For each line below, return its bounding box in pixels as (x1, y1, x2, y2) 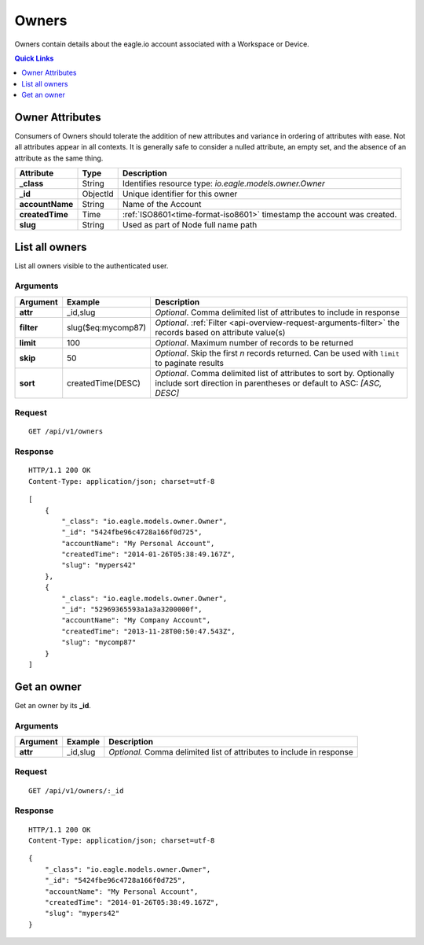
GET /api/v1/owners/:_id (28, 786, 124, 795)
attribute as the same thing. (14, 153, 104, 163)
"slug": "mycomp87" (61, 638, 137, 647)
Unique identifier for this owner (122, 189, 238, 200)
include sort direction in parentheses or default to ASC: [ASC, (155, 378, 382, 389)
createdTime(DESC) (67, 378, 141, 389)
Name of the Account (122, 199, 202, 210)
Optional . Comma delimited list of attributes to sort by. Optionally (155, 367, 395, 378)
